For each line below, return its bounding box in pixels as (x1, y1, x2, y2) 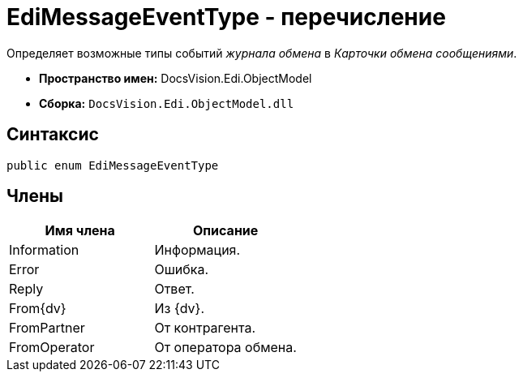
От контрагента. (154, 320, 256, 337)
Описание (192, 222, 259, 239)
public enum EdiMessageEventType (6, 158, 219, 172)
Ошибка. (154, 261, 209, 278)
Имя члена (45, 222, 115, 239)
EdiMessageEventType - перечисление (6, 3, 446, 31)
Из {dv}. (154, 300, 204, 317)
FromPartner (9, 320, 85, 337)
